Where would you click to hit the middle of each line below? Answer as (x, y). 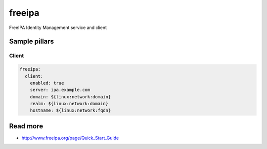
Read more (26, 126)
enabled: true (47, 83)
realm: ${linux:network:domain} (69, 104)
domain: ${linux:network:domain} (70, 97)
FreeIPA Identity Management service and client (58, 28)
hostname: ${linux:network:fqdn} (70, 110)
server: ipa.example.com (60, 90)
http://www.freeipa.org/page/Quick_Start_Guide (70, 138)
